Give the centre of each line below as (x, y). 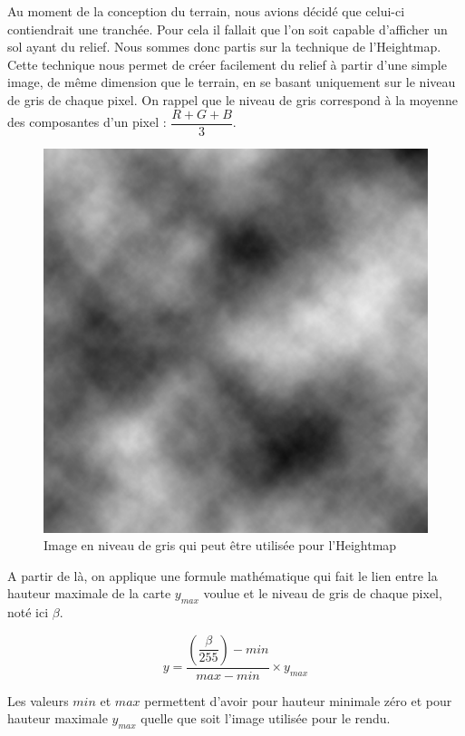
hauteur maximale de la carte (89, 593)
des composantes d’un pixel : (87, 122)
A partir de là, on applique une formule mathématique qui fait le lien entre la (223, 575)
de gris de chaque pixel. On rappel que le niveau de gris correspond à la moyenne (233, 99)
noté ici (28, 612)
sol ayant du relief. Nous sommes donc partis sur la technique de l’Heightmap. (224, 47)
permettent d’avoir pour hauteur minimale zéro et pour (298, 700)
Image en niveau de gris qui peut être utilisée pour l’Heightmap (220, 545)
